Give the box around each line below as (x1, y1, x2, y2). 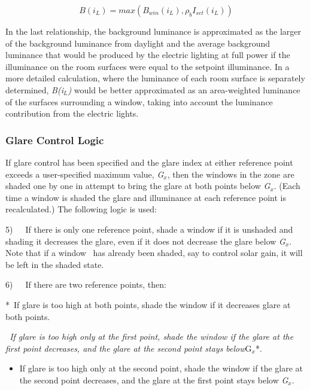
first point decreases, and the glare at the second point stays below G (5, 342, 252, 354)
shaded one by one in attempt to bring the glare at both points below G (5, 179, 271, 192)
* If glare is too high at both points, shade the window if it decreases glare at (5, 298, 291, 310)
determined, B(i (5, 83, 63, 96)
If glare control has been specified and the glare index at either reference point (5, 156, 293, 168)
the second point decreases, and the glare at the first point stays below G (19, 373, 288, 386)
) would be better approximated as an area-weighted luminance (68, 83, 300, 96)
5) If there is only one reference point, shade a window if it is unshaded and (5, 223, 293, 235)
